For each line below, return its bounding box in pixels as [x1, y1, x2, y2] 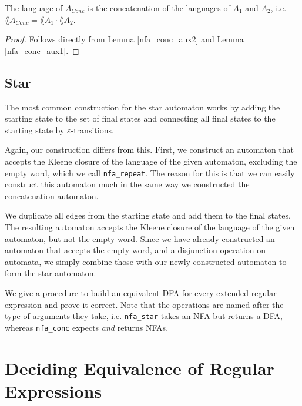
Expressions [5, 378, 102, 402]
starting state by [5, 123, 65, 136]
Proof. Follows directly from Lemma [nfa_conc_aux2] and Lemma [5, 33, 244, 45]
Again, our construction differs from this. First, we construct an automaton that [5, 143, 294, 156]
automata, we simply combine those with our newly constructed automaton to [5, 255, 287, 267]
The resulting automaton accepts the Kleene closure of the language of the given [5, 220, 295, 233]
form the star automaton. [5, 267, 96, 279]
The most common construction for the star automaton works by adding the [5, 100, 280, 113]
